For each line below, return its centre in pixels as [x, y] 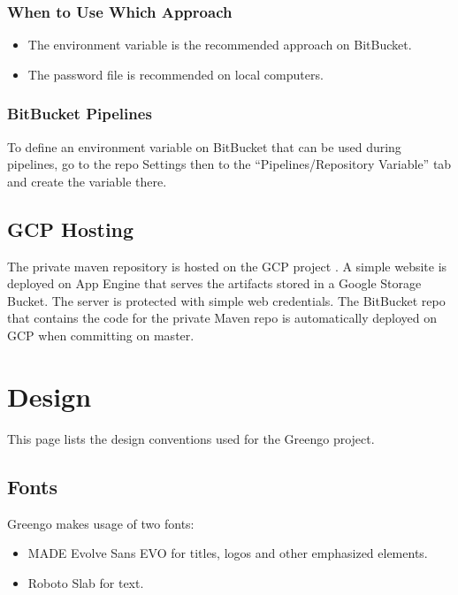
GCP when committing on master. [101, 335]
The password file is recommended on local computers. [176, 74]
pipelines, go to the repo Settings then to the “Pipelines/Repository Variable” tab [229, 164]
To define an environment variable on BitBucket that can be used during [204, 146]
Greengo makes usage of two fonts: [101, 523]
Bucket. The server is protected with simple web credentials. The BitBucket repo [226, 300]
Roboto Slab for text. [86, 582]
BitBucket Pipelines [80, 114]
